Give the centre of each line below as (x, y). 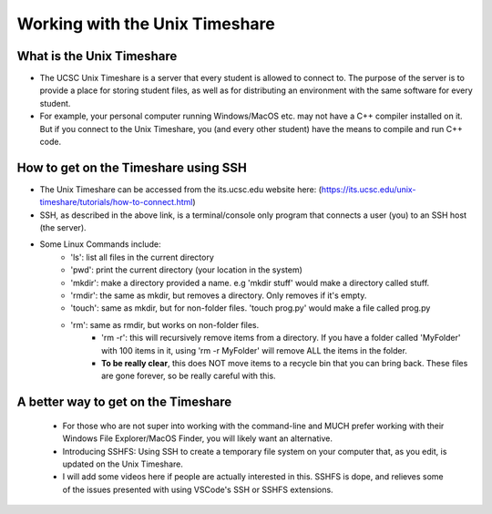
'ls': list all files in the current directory (142, 257)
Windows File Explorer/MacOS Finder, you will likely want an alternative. (197, 438)
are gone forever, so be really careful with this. (189, 376)
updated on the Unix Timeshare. (123, 464)
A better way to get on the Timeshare (124, 402)
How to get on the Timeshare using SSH (132, 167)
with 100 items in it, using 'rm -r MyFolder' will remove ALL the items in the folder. (254, 350)
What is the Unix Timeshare (97, 56)
